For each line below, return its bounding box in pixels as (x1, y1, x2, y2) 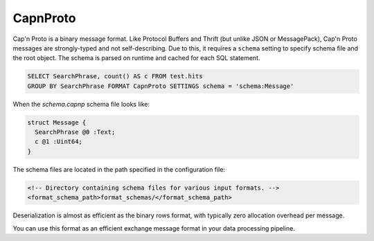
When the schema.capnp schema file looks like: (12, 100, 150, 108)
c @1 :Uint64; (35, 138, 83, 145)
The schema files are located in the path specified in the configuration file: (12, 165, 225, 173)
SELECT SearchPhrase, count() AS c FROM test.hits (27, 73, 204, 80)
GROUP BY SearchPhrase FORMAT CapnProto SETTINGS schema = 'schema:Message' (27, 82, 294, 90)
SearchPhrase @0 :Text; (35, 128, 116, 136)
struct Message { (27, 118, 87, 126)
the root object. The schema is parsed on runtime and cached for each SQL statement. (12, 54, 260, 62)
